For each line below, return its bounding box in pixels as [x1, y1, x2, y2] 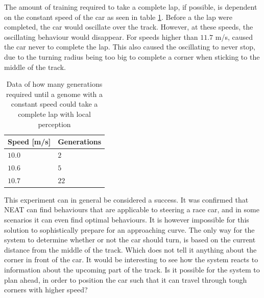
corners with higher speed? [4, 284, 88, 295]
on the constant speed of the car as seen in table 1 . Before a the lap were [4, 11, 232, 22]
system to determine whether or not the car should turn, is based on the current [4, 234, 256, 245]
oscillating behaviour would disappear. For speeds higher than [4, 31, 198, 42]
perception [38, 118, 71, 129]
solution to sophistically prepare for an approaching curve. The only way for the [4, 224, 255, 235]
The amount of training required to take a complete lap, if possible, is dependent [4, 2, 257, 12]
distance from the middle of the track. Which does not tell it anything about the [4, 244, 257, 255]
